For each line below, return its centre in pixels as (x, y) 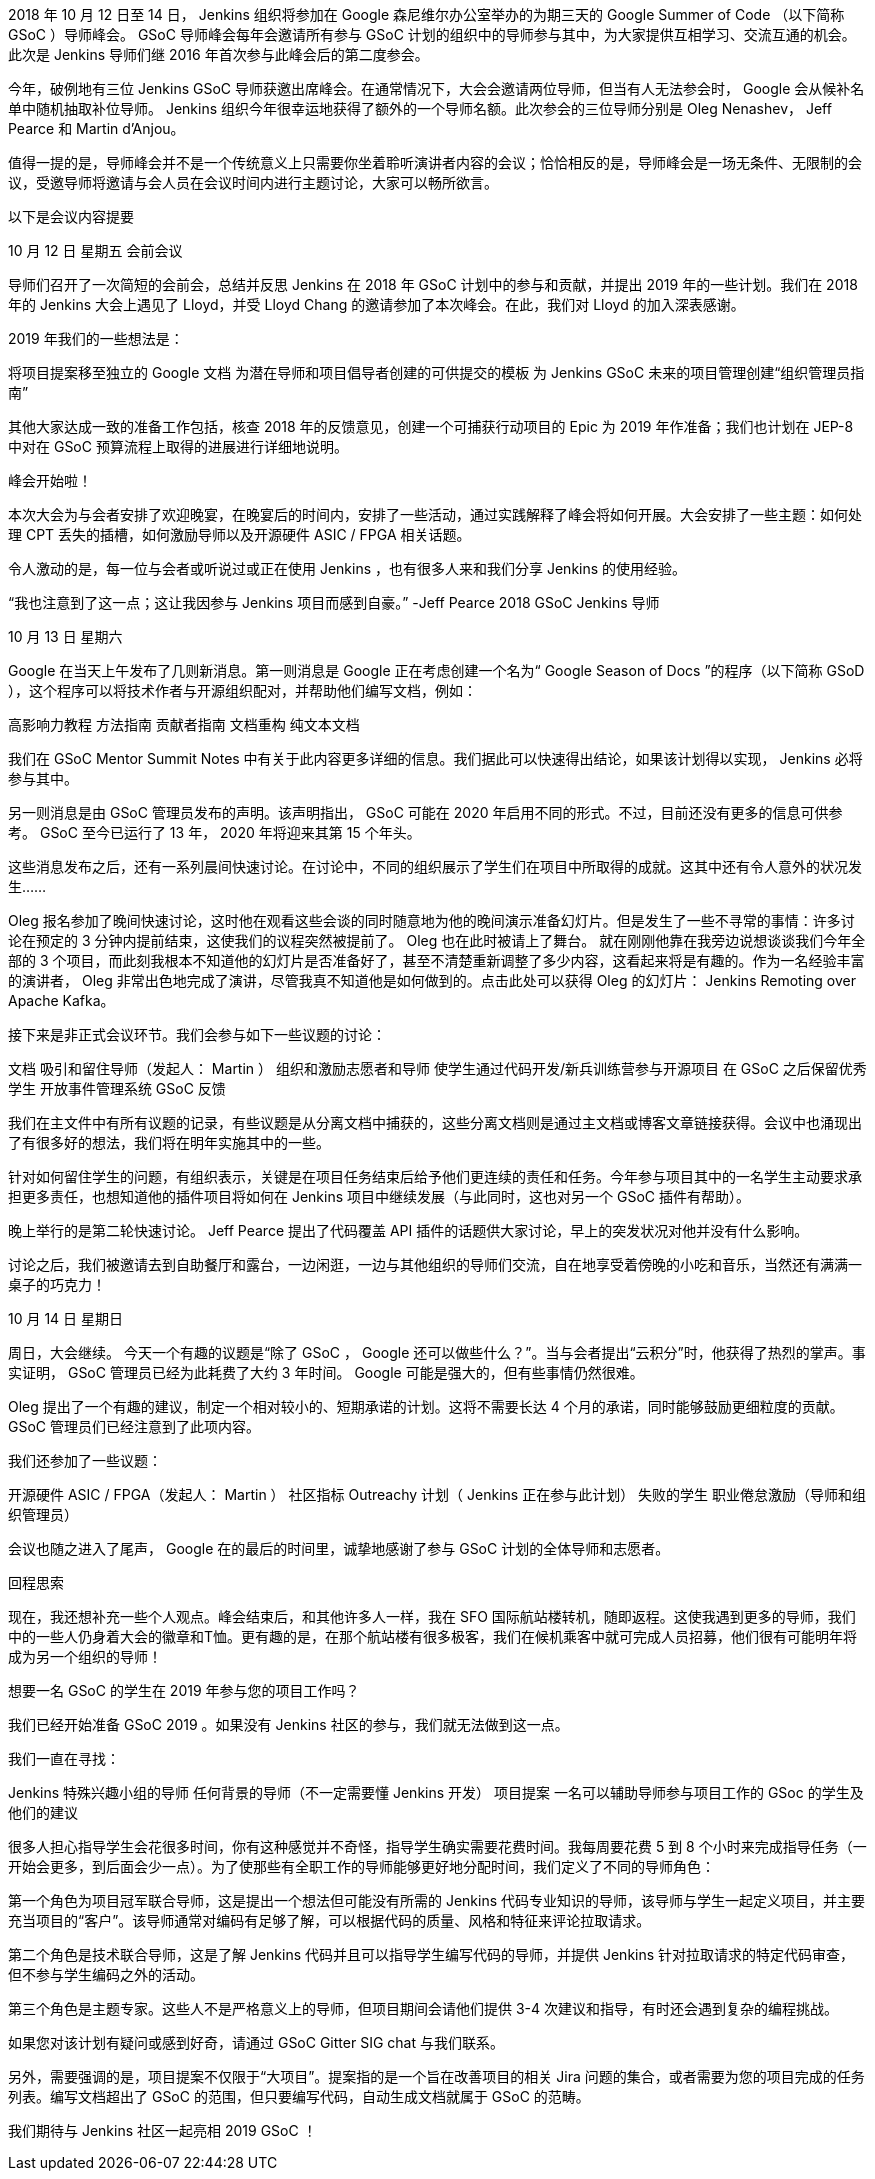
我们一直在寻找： (64, 1758)
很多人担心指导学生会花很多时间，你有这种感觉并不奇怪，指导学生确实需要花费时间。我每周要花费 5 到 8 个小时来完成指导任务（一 (437, 1846)
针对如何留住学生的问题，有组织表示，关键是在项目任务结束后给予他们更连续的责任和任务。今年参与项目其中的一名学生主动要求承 (435, 1176)
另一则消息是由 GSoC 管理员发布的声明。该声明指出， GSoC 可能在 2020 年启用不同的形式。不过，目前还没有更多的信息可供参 (425, 812)
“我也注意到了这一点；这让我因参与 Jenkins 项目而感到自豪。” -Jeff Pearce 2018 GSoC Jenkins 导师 (334, 602)
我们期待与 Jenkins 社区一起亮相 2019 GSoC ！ (162, 2130)
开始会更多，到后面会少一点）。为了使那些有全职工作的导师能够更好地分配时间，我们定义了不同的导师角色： (361, 1866)
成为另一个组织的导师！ (85, 1656)
